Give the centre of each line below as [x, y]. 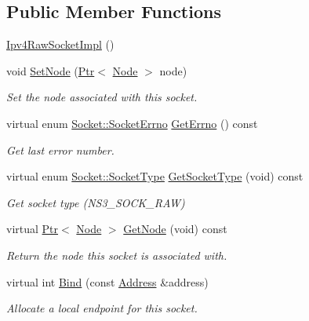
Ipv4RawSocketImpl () [60, 44]
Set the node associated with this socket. [102, 97]
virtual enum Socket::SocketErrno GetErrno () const [132, 123]
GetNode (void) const [175, 229]
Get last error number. [60, 150]
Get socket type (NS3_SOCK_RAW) [96, 202]
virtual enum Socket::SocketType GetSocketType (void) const [155, 176]
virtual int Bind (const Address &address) [107, 281]
